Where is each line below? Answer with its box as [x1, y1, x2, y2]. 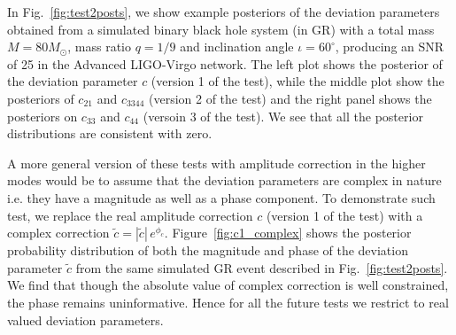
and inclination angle [180, 37, 294, 56]
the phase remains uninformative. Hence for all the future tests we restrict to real [7, 292, 449, 311]
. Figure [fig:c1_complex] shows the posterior [164, 223, 412, 242]
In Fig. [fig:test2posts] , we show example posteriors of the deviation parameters [7, 3, 440, 20]
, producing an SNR [335, 37, 444, 56]
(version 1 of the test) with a [266, 206, 423, 224]
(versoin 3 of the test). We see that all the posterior [143, 106, 423, 125]
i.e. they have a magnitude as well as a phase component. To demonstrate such [7, 188, 436, 206]
